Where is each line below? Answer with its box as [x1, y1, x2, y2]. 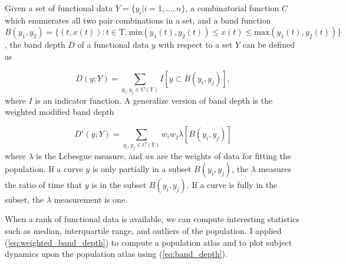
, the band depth [5, 38, 65, 51]
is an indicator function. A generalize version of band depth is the [35, 94, 273, 106]
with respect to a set [158, 38, 233, 51]
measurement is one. [54, 193, 127, 205]
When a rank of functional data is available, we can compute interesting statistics [5, 213, 299, 225]
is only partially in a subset [92, 162, 192, 174]
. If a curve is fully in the [186, 178, 278, 190]
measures [258, 162, 292, 174]
